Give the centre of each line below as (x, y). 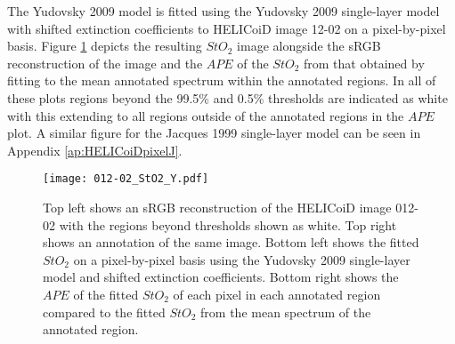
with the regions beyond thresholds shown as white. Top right (228, 224)
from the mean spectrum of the (286, 312)
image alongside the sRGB (309, 46)
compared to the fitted (104, 312)
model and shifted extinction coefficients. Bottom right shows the (221, 277)
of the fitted (106, 294)
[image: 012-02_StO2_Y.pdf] (126, 179)
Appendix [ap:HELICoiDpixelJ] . (95, 150)
